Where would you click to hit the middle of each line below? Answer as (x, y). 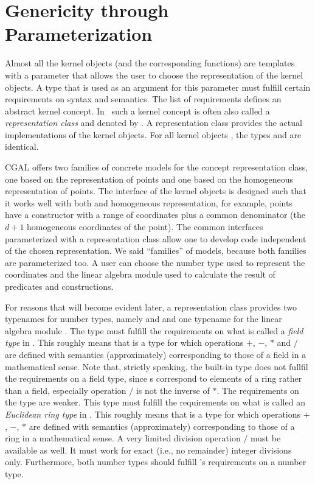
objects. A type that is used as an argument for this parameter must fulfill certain (158, 87)
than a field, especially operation (66, 390)
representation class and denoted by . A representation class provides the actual (154, 123)
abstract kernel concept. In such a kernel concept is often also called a (137, 110)
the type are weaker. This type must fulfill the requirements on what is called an (155, 402)
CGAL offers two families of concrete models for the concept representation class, (157, 167)
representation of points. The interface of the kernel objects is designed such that (156, 191)
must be (266, 438)
